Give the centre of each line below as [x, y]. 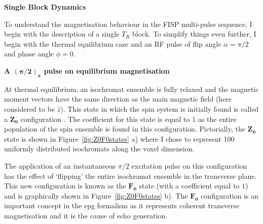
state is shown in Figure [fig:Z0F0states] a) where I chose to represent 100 [119, 138]
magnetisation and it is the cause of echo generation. [86, 215]
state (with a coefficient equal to [189, 186]
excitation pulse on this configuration [189, 165]
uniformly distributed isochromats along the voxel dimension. [99, 149]
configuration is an [230, 195]
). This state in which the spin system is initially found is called [160, 108]
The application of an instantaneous [60, 165]
